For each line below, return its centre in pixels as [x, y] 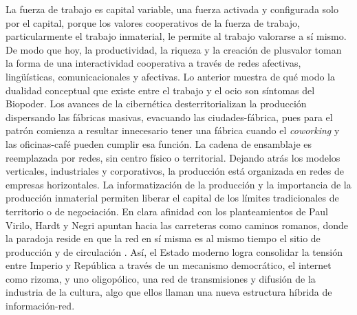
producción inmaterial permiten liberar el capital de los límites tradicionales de [172, 198]
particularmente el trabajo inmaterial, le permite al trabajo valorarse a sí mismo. [176, 36]
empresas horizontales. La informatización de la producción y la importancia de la [178, 184]
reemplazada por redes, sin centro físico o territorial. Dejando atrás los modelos [173, 157]
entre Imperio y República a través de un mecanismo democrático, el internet [169, 265]
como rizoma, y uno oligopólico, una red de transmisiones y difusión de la [161, 278]
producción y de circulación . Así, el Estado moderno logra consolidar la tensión [174, 251]
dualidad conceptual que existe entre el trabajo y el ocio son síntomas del [160, 90]
